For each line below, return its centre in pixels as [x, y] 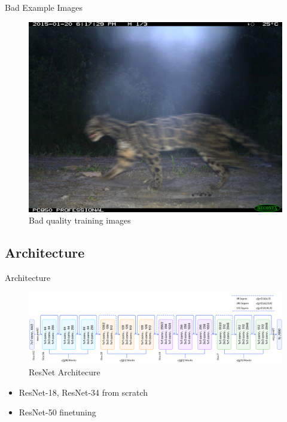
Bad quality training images [80, 220]
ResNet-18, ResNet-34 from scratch [83, 392]
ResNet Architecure [65, 372]
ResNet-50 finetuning [57, 412]
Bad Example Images [44, 7]
